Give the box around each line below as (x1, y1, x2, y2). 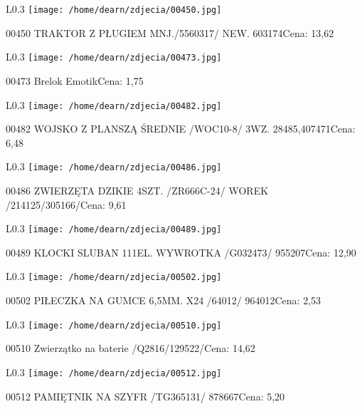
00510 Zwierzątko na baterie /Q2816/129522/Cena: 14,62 (6, 341, 255, 356)
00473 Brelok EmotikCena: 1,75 (6, 73, 144, 88)
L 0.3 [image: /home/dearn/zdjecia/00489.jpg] (6, 221, 222, 236)
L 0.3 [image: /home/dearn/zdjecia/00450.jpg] (6, 1, 222, 16)
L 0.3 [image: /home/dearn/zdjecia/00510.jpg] (6, 316, 222, 331)
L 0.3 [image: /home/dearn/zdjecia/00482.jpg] (6, 97, 222, 112)
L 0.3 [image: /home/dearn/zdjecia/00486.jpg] (6, 159, 222, 174)
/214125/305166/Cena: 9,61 (6, 197, 127, 212)
